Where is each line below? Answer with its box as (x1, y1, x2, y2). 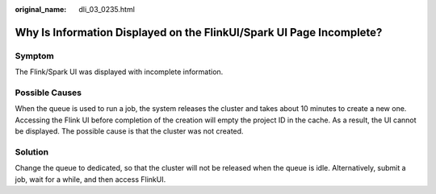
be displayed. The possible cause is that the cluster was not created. (15, 126, 244, 136)
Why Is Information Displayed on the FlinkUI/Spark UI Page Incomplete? (15, 25, 383, 39)
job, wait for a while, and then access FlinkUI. (15, 174, 166, 184)
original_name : (15, 5, 67, 14)
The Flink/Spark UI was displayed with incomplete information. (15, 67, 224, 76)
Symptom (15, 50, 54, 61)
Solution (15, 146, 49, 157)
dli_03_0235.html (78, 5, 135, 14)
